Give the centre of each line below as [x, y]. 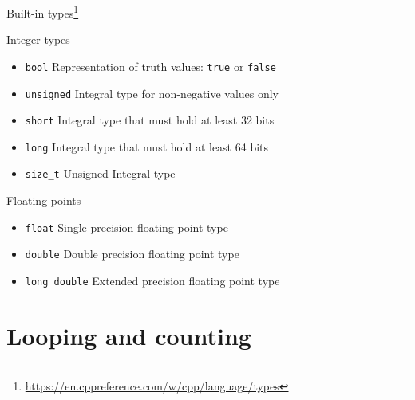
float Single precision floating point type [126, 227]
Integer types [38, 39]
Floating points [44, 200]
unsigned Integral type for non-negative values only [152, 93]
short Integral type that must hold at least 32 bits [150, 120]
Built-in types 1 [43, 12]
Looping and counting [129, 335]
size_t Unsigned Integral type [100, 173]
